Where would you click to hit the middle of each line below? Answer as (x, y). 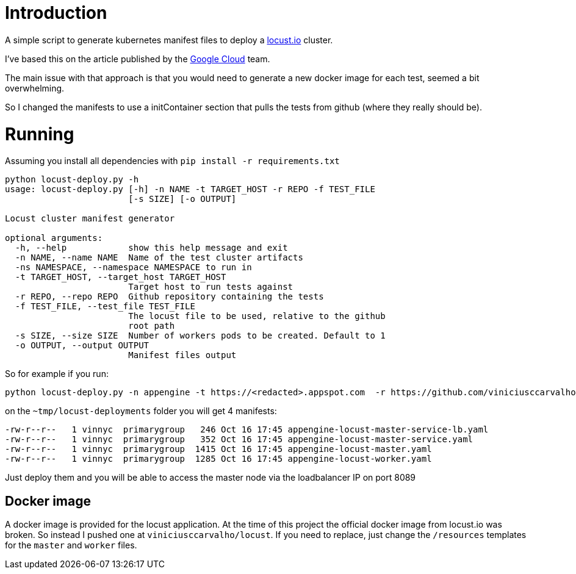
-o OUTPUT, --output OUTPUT (82, 346)
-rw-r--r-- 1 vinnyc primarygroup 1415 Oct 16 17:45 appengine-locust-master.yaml (218, 449)
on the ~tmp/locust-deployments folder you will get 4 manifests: (141, 411)
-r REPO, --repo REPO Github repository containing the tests (169, 297)
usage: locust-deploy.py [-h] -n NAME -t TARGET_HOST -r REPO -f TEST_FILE (190, 189)
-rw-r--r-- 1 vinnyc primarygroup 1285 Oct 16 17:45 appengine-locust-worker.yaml (218, 459)
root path (152, 326)
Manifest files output (182, 355)
